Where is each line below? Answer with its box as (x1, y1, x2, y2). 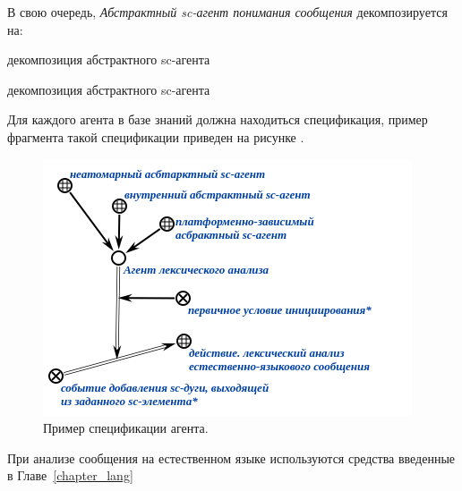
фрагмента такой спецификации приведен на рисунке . (7, 127, 304, 146)
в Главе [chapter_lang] (7, 466, 133, 485)
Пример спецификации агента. (43, 419, 209, 437)
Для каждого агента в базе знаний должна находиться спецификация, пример (7, 110, 428, 129)
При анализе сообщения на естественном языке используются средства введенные (7, 448, 456, 467)
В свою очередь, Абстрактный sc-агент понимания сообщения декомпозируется (7, 3, 448, 21)
